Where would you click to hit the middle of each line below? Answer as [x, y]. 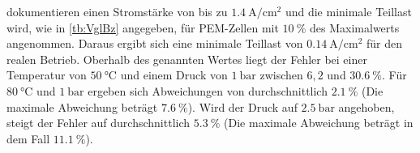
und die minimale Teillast [348, 11]
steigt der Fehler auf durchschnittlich [99, 123]
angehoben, [366, 106]
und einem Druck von [174, 75]
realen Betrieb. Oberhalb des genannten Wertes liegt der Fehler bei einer [187, 59]
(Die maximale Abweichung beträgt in [319, 123]
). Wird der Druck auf [242, 106]
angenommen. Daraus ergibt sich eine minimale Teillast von [155, 43]
